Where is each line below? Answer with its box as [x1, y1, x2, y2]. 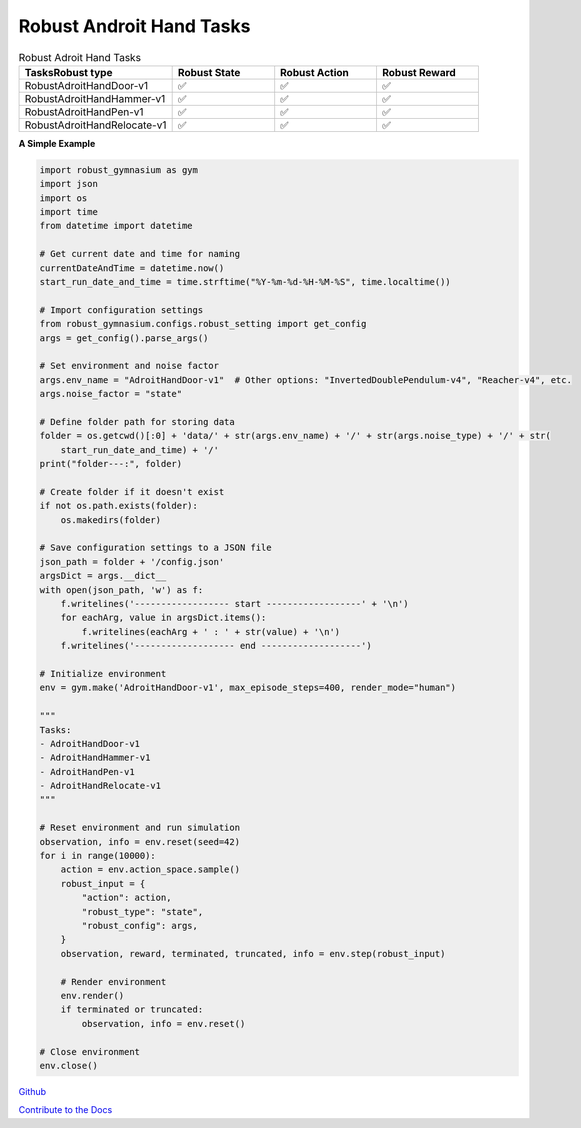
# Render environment [60, 976, 167, 987]
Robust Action [280, 65, 350, 79]
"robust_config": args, [81, 920, 199, 931]
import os [39, 192, 88, 204]
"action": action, [81, 892, 172, 904]
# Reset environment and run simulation [39, 822, 240, 834]
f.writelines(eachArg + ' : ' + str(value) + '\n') [81, 626, 341, 637]
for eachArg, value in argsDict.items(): [60, 612, 267, 624]
